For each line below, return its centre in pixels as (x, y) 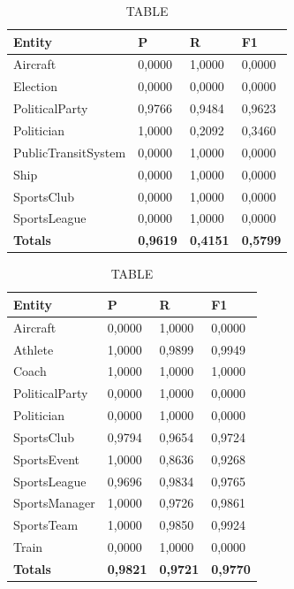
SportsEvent (46, 459)
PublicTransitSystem (70, 152)
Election (35, 86)
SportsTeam (46, 525)
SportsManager (54, 503)
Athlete (34, 349)
